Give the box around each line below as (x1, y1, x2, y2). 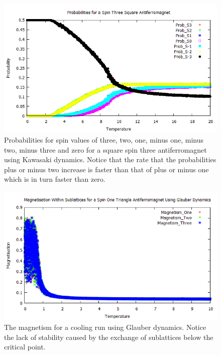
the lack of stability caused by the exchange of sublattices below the (4, 331, 213, 342)
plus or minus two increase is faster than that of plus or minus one (4, 164, 209, 174)
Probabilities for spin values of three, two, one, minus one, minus (4, 134, 203, 145)
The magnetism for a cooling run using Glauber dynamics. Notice (4, 321, 206, 332)
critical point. (4, 341, 46, 352)
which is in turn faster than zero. (4, 174, 105, 184)
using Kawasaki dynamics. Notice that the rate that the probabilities (4, 154, 216, 165)
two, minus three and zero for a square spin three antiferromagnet (4, 144, 207, 155)
